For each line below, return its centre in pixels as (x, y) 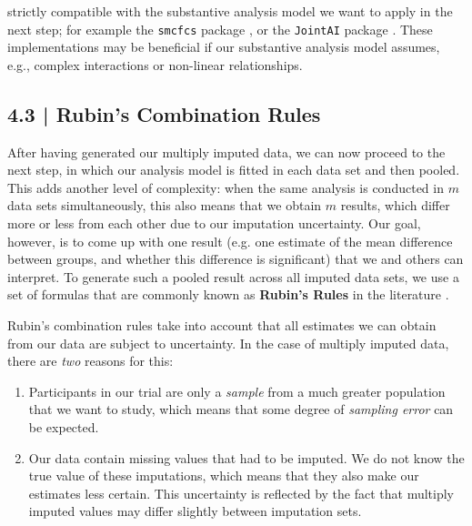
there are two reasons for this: (90, 361)
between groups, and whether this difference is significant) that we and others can (236, 259)
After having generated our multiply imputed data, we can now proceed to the (226, 152)
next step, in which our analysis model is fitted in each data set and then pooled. (234, 170)
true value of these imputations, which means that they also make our (224, 475)
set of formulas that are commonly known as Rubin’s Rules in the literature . (228, 294)
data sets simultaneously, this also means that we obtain (165, 205)
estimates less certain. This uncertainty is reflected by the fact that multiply (241, 493)
